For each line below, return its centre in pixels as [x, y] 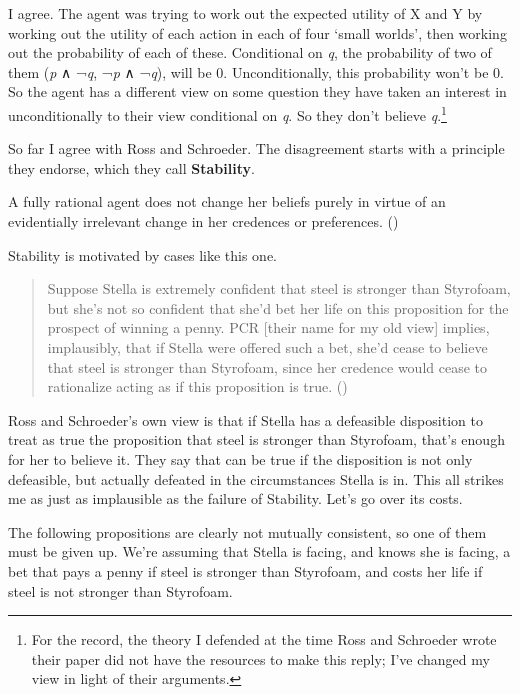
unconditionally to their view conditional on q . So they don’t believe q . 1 [227, 113]
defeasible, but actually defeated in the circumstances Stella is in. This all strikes [256, 478]
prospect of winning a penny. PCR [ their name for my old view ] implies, [268, 327]
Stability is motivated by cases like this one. [143, 254]
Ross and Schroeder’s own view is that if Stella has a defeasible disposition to [245, 419]
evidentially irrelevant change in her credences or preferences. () [203, 221]
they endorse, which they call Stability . [131, 167]
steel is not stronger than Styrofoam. [120, 590]
